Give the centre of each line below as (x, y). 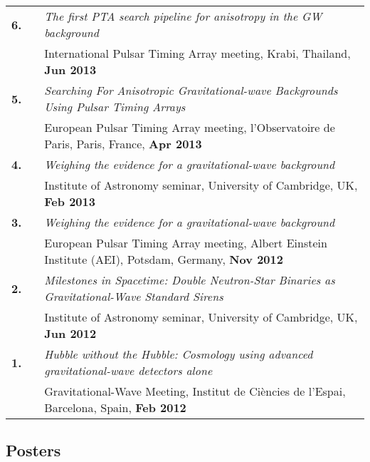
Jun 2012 (70, 333)
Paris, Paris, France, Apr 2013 (123, 144)
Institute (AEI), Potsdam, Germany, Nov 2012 (164, 259)
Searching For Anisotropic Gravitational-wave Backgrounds (191, 90)
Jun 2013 (70, 70)
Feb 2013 (70, 201)
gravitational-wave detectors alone (128, 370)
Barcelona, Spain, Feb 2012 (115, 407)
